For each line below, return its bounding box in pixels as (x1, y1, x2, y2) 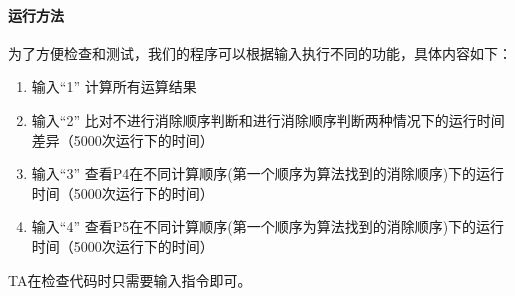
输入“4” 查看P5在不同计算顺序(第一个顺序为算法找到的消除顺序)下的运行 (31, 216, 505, 237)
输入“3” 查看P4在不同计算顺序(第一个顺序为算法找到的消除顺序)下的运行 (31, 163, 505, 184)
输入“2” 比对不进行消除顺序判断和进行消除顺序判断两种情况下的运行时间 (31, 109, 505, 130)
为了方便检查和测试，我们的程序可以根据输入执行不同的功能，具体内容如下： (8, 42, 512, 63)
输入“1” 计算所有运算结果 (31, 76, 197, 97)
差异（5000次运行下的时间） (31, 129, 214, 150)
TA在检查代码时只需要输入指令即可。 (8, 269, 252, 290)
